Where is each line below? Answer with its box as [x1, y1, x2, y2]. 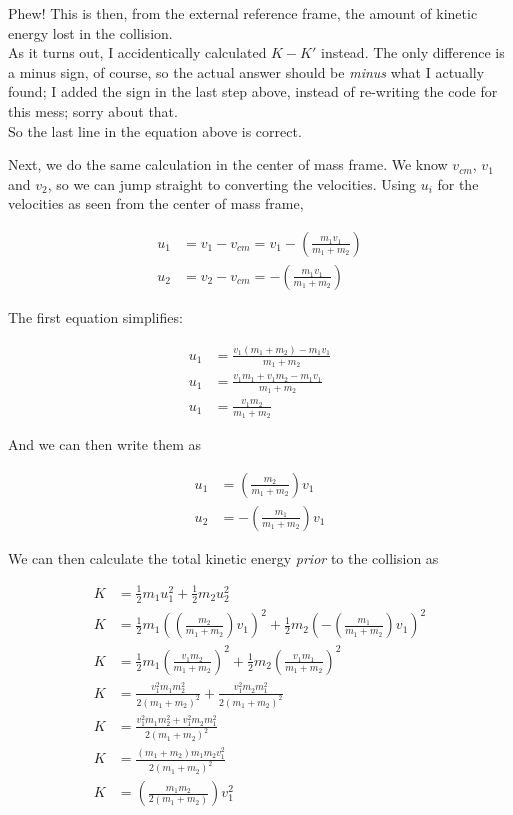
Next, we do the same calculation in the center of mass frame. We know [8, 154, 448, 175]
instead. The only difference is [321, 42, 505, 63]
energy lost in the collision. [8, 22, 173, 43]
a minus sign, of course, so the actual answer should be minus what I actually [8, 61, 485, 82]
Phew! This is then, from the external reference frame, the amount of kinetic [8, 3, 478, 23]
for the [437, 173, 479, 194]
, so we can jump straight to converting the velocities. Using [47, 173, 416, 194]
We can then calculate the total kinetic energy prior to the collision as [8, 547, 439, 568]
